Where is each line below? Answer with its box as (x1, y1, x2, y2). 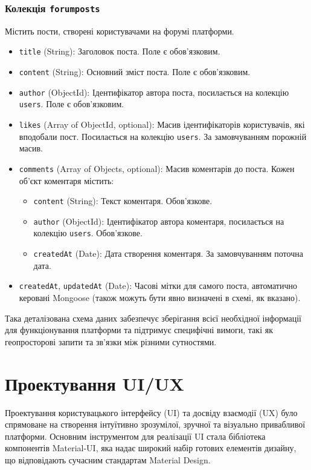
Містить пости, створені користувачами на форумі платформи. (5, 24, 234, 37)
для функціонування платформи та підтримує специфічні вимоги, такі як (5, 323, 273, 336)
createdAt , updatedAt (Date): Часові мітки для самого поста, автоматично (19, 279, 297, 292)
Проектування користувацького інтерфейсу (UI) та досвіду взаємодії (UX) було (5, 406, 298, 419)
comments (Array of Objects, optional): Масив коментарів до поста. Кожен (19, 162, 295, 174)
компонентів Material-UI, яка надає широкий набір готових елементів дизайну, (5, 442, 297, 454)
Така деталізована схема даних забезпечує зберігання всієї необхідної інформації (5, 311, 302, 324)
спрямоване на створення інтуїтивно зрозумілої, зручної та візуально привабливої (5, 418, 306, 431)
